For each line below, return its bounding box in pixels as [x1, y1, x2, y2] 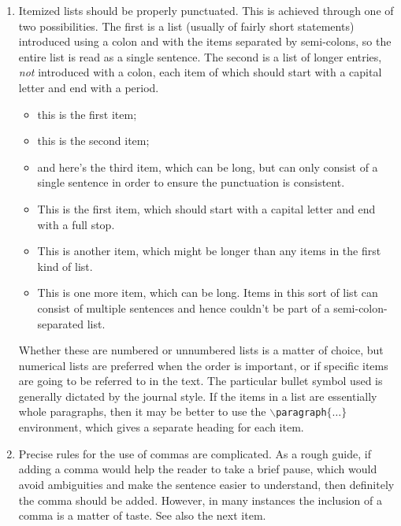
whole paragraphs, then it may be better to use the [18, 403, 266, 420]
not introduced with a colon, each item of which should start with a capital [18, 64, 382, 80]
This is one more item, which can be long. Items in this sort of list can [37, 284, 378, 301]
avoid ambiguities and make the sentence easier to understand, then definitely [18, 476, 395, 492]
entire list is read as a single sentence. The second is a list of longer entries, [18, 48, 382, 65]
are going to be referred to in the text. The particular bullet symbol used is [18, 372, 383, 389]
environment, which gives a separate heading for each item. [18, 419, 304, 435]
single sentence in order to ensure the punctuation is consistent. [37, 174, 345, 191]
